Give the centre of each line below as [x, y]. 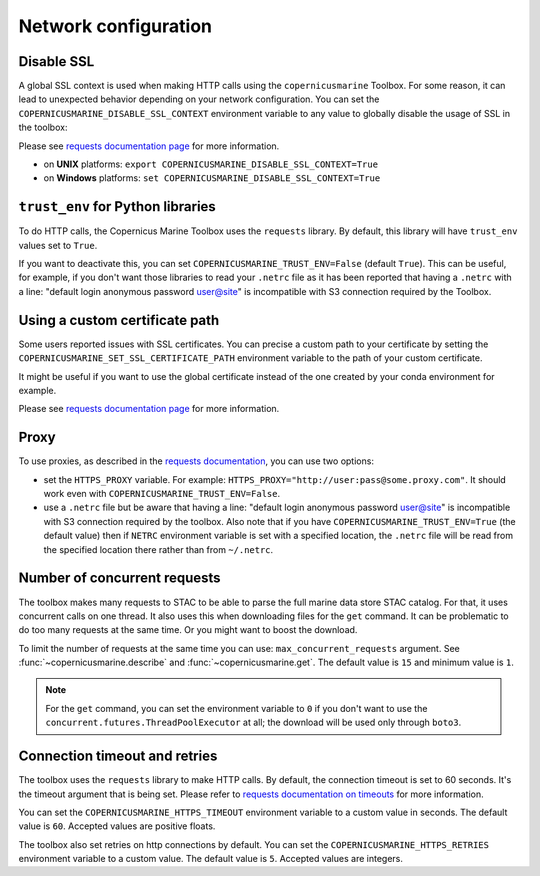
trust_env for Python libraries [117, 206]
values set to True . [58, 245]
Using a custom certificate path [119, 320]
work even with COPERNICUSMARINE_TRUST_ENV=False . [161, 494]
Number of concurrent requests [119, 578]
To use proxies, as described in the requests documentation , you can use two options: [196, 461]
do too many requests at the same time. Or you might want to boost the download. [188, 630]
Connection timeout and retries [118, 756]
